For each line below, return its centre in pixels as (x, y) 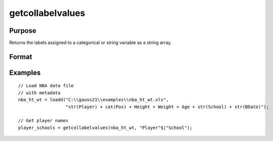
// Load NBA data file (46, 86)
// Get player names (43, 121)
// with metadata (39, 93)
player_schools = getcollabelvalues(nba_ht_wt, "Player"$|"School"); (105, 128)
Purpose (23, 31)
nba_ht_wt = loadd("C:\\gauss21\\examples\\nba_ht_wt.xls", (93, 100)
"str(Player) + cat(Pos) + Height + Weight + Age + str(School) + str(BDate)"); (167, 107)
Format (21, 57)
